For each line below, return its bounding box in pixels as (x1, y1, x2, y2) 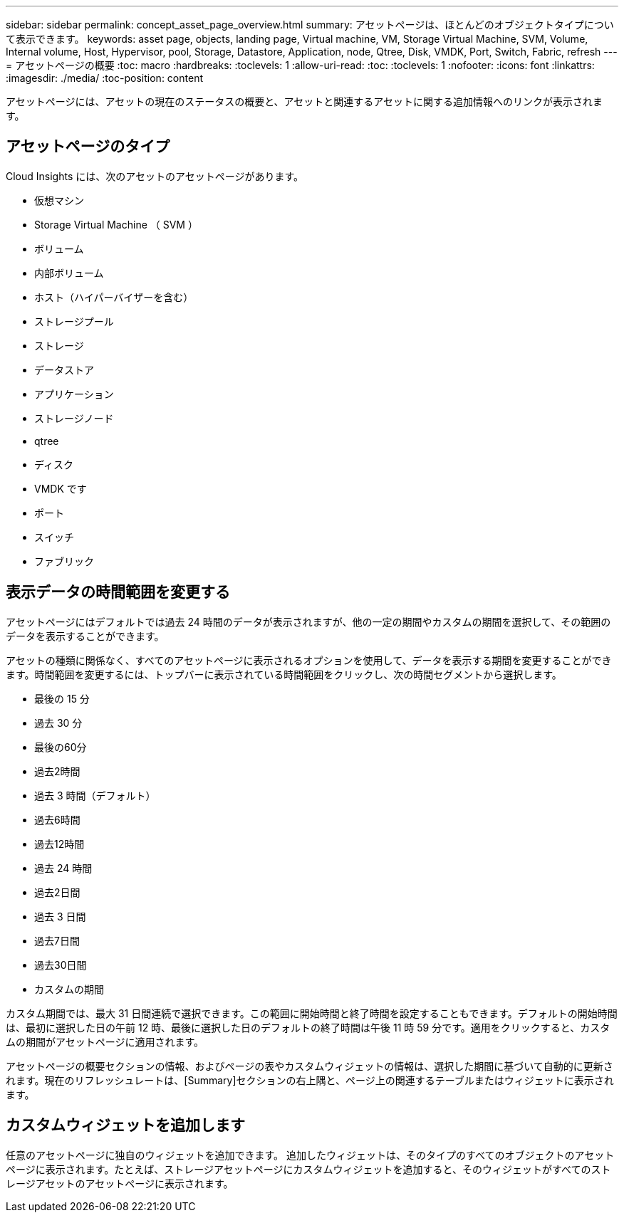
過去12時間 (34, 837, 85, 850)
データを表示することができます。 (6, 629, 165, 642)
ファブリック (34, 555, 94, 567)
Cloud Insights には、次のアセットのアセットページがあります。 (6, 169, 304, 182)
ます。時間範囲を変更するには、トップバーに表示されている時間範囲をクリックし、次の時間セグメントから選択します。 (6, 668, 562, 681)
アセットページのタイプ (6, 137, 170, 156)
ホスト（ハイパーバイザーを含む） (34, 290, 194, 303)
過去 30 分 (34, 716, 83, 729)
